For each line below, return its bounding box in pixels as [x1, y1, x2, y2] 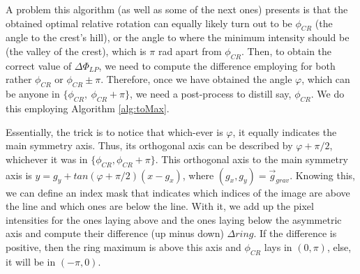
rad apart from [158, 43, 222, 58]
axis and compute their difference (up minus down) [6, 226, 224, 241]
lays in [264, 239, 292, 254]
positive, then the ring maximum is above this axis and [6, 239, 241, 254]
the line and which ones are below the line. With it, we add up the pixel [6, 199, 314, 213]
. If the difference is [253, 226, 337, 241]
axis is [6, 167, 32, 182]
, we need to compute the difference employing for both [98, 58, 336, 73]
